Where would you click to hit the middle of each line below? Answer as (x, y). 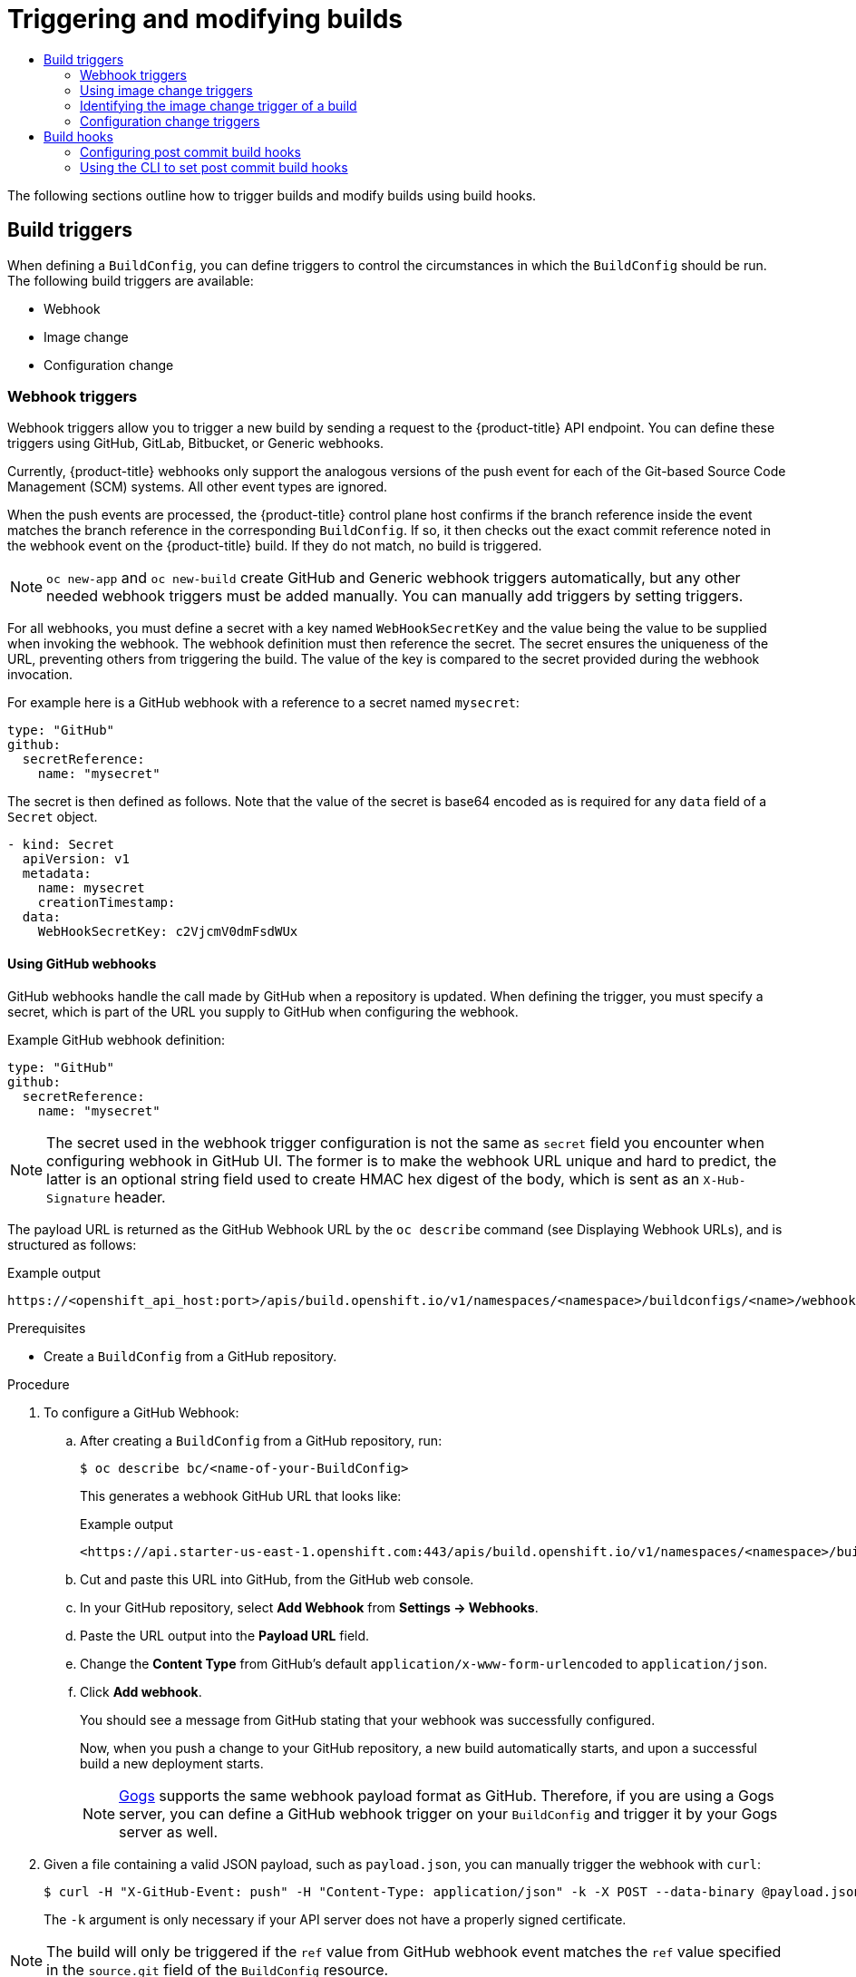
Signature (78, 1198)
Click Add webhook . (141, 1691)
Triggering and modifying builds (205, 19)
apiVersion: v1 (76, 859)
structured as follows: (72, 1244)
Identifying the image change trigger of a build (219, 105)
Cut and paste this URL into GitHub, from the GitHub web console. (277, 1579)
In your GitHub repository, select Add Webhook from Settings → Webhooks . (309, 1607)
